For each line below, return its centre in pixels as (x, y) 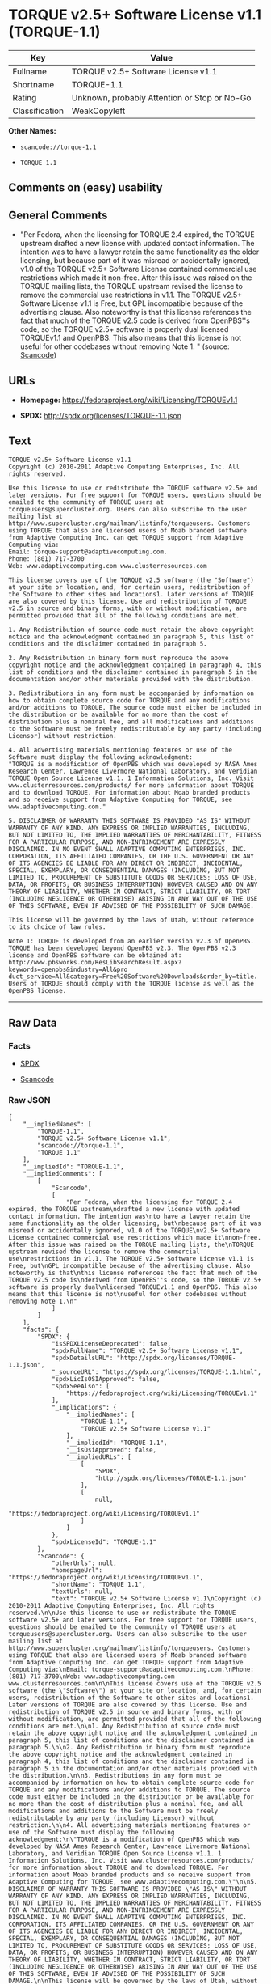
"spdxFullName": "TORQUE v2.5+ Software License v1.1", (147, 1350)
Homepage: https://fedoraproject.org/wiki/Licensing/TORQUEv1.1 (129, 400)
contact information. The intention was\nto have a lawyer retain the (129, 1216)
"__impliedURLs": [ (98, 1457)
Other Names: (32, 130)
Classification (38, 111)
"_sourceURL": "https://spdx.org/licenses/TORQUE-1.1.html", (156, 1372)
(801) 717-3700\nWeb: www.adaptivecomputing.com (92, 1677)
